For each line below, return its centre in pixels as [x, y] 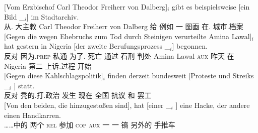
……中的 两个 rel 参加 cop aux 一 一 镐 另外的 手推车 [90, 125]
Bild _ [14, 16]
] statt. [24, 85]
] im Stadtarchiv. [53, 16]
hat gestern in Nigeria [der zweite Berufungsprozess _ [87, 46]
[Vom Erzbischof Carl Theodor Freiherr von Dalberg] [86, 7]
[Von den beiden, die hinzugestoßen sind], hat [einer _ [88, 105]
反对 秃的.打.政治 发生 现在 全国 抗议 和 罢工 [78, 95]
